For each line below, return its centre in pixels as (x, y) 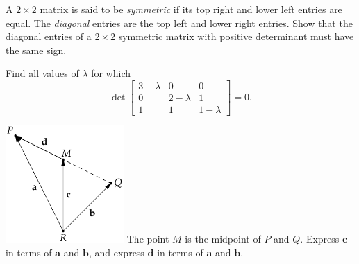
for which (111, 73)
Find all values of (42, 73)
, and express (116, 252)
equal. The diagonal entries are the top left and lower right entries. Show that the (179, 23)
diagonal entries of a (49, 36)
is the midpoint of (223, 238)
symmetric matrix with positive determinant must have (236, 36)
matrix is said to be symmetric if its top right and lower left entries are (191, 9)
